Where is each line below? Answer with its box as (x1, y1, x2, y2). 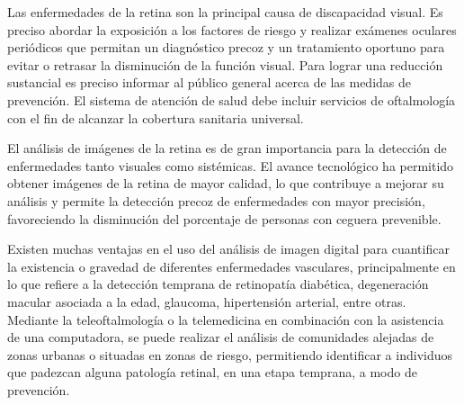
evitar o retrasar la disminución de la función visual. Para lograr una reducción (7, 55, 443, 74)
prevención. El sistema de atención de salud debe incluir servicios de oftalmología (7, 90, 456, 109)
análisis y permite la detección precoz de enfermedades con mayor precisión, (7, 191, 425, 210)
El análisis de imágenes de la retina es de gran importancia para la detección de (7, 139, 447, 157)
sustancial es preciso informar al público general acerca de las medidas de (7, 73, 412, 92)
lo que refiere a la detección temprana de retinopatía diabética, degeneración (7, 274, 429, 293)
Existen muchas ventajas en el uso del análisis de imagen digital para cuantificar (7, 239, 450, 258)
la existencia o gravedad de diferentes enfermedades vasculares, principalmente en (7, 256, 456, 275)
